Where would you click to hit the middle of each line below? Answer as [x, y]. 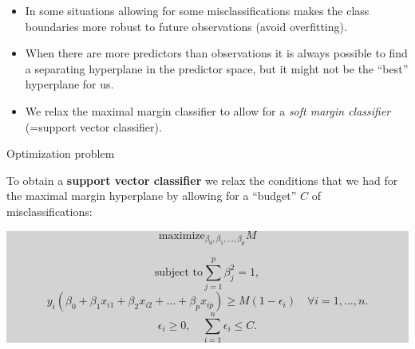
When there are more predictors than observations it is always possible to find [216, 53]
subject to [179, 272]
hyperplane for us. [69, 84]
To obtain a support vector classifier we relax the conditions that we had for [202, 180]
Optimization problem [61, 153]
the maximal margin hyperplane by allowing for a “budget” [152, 196]
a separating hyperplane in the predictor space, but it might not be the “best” [217, 68]
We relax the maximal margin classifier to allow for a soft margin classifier [208, 110]
